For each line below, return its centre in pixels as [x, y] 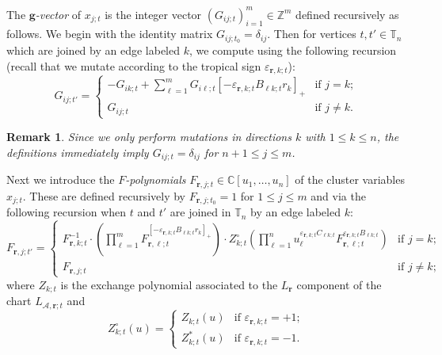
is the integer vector [153, 14]
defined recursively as [347, 14]
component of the [339, 284]
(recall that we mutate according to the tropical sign [134, 65]
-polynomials [156, 179]
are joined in [200, 212]
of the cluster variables [350, 179]
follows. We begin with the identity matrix [110, 34]
